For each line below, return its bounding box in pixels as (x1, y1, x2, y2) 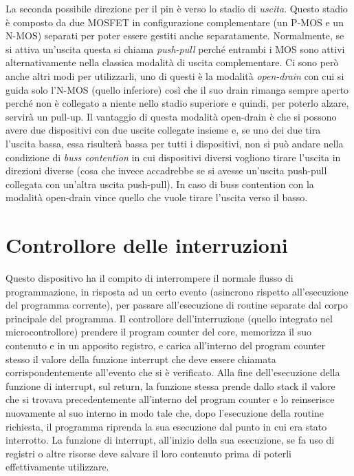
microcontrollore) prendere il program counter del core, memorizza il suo (5, 324, 311, 339)
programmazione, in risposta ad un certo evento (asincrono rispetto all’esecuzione (5, 284, 349, 298)
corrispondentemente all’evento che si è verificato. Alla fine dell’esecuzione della (5, 365, 340, 380)
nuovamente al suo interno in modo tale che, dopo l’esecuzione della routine (5, 405, 324, 420)
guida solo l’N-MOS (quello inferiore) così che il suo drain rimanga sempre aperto (5, 82, 349, 96)
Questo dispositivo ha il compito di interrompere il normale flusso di (5, 271, 294, 285)
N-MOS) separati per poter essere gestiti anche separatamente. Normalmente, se (5, 28, 344, 43)
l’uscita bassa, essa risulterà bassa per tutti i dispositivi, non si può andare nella (5, 136, 344, 150)
